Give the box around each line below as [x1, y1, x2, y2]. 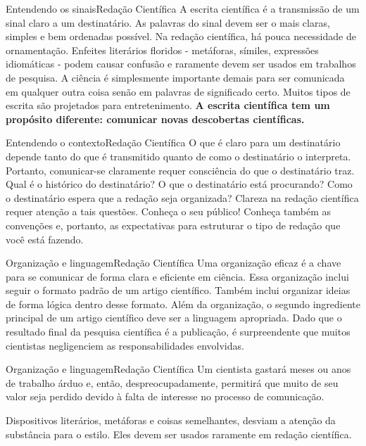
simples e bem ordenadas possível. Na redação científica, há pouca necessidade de [6, 29, 356, 44]
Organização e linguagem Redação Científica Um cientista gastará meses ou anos [6, 362, 351, 376]
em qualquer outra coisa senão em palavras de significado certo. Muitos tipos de [6, 84, 351, 98]
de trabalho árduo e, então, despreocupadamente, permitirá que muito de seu [6, 375, 339, 390]
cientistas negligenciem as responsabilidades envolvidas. [6, 338, 244, 352]
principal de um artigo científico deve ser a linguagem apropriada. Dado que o [6, 310, 342, 325]
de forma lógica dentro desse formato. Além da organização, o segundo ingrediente [6, 296, 361, 311]
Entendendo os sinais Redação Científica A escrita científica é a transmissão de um [6, 1, 360, 15]
